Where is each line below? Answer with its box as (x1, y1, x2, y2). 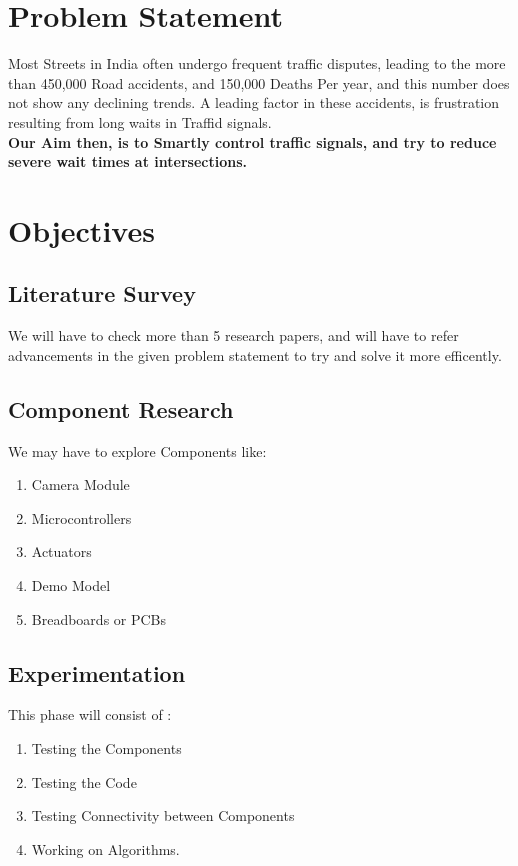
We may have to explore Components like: (8, 440, 267, 461)
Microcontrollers (31, 507, 132, 528)
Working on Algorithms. (31, 838, 180, 859)
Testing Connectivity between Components (31, 805, 295, 826)
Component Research (8, 393, 234, 424)
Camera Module (31, 474, 130, 495)
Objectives (8, 209, 155, 250)
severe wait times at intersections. (8, 151, 247, 172)
